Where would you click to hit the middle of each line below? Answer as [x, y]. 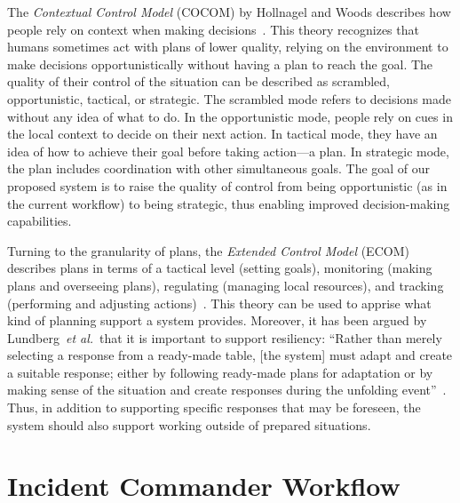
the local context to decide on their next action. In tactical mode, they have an [222, 134]
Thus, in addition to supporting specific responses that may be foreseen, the [214, 407]
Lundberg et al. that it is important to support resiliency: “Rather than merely [225, 337]
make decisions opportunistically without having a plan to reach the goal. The [220, 64]
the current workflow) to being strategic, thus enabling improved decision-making [229, 203]
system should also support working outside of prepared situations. [189, 424]
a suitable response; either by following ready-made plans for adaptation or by [220, 372]
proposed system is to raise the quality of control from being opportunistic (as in [227, 185]
